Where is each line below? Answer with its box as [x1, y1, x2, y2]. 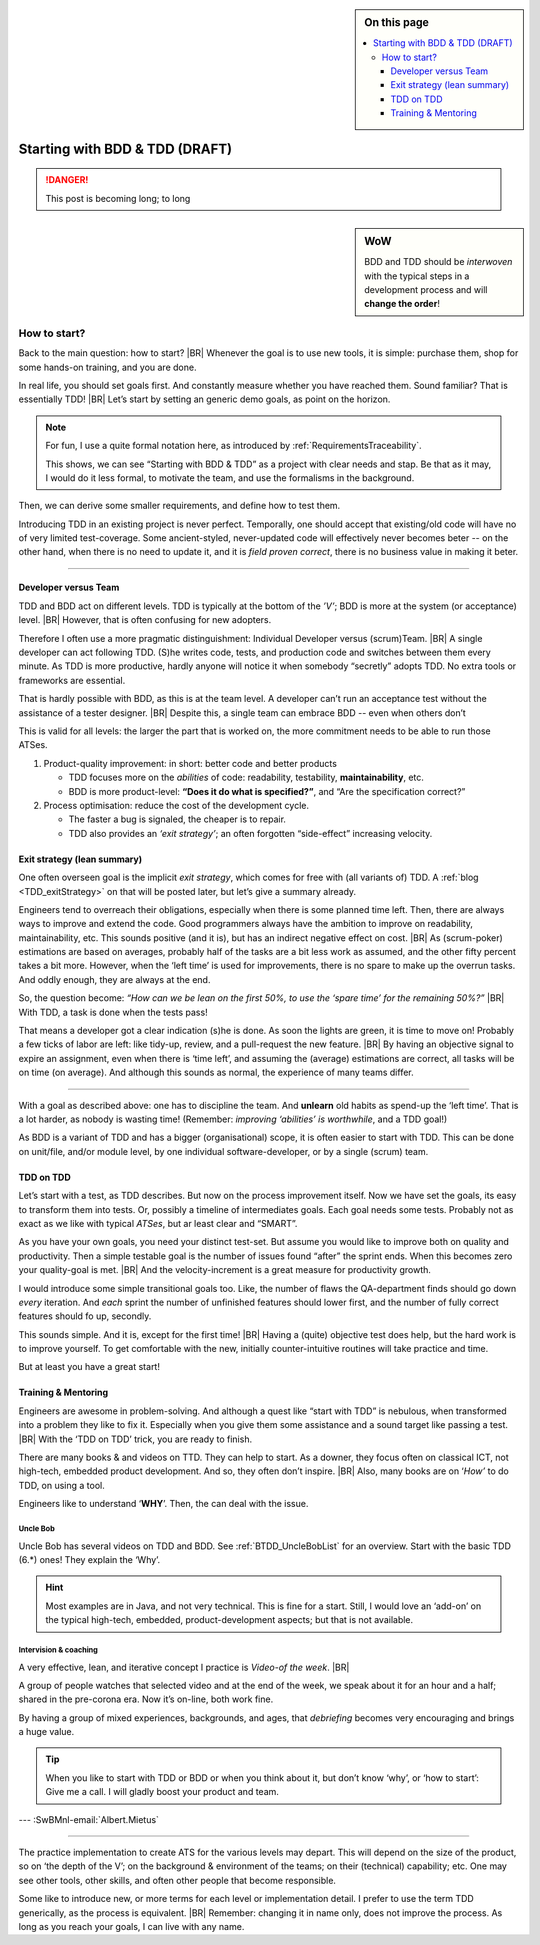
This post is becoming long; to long [45, 192, 191, 204]
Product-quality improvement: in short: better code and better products [43, 757, 337, 769]
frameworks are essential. [18, 674, 126, 686]
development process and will [364, 284, 488, 296]
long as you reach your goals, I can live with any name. [18, 1920, 245, 1932]
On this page [364, 16, 429, 29]
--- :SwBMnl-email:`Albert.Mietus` [18, 1813, 160, 1825]
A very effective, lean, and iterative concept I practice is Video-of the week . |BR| [18, 1661, 350, 1673]
